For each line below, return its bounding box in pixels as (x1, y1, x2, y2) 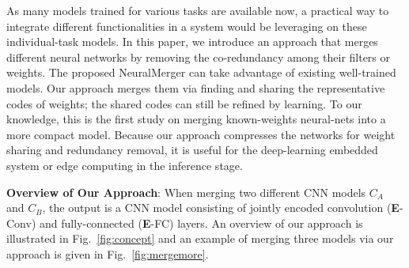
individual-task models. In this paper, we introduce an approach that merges (6, 33, 378, 50)
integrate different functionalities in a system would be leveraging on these (6, 17, 367, 34)
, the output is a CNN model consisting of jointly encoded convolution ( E (42, 199, 400, 216)
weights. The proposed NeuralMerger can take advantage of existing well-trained (6, 64, 396, 81)
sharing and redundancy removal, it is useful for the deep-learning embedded (6, 142, 378, 158)
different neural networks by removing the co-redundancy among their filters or (6, 48, 391, 65)
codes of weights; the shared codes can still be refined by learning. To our (6, 95, 362, 111)
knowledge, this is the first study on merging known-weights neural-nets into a (6, 111, 386, 127)
